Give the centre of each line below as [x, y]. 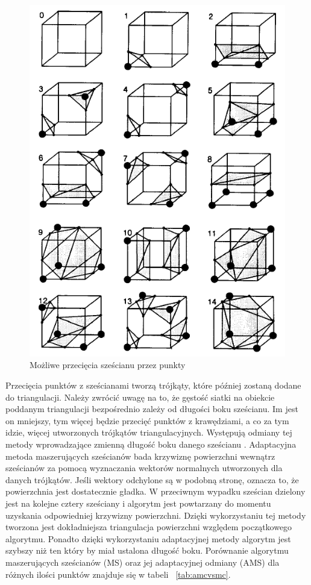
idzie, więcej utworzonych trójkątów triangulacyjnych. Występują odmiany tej [149, 432]
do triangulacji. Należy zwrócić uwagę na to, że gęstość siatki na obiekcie [140, 397]
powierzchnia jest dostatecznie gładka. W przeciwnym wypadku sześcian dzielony [155, 491]
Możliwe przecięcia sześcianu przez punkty [108, 365]
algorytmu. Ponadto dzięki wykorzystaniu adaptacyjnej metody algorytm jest [148, 538]
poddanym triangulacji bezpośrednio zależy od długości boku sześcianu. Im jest [152, 409]
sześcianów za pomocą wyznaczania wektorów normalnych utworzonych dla [144, 468]
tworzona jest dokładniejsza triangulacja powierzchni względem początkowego [149, 527]
